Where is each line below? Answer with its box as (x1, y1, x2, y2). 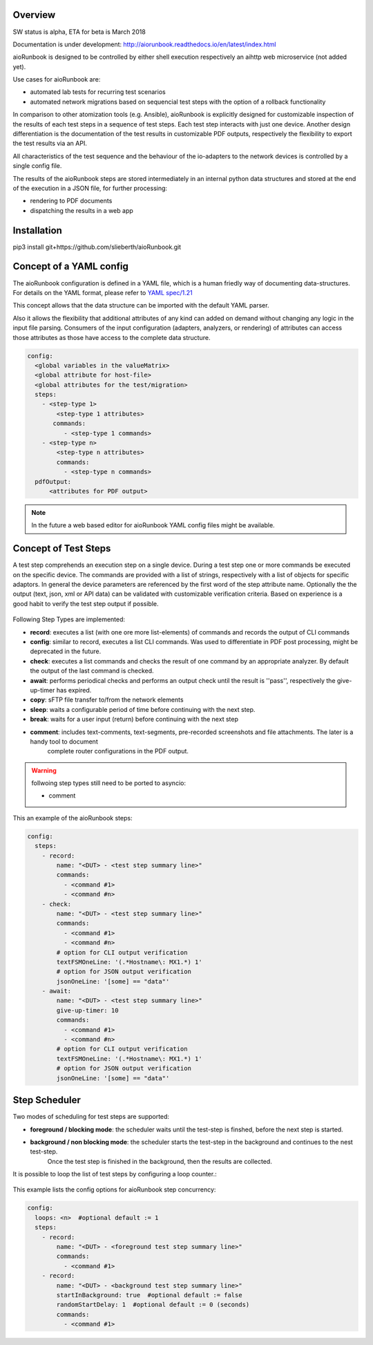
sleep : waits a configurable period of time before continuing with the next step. (30, 705, 256, 713)
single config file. (12, 162, 62, 170)
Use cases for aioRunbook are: (12, 75, 101, 84)
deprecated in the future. (30, 647, 102, 656)
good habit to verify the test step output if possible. (12, 599, 159, 608)
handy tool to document (30, 737, 98, 746)
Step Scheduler (12, 1094, 81, 1106)
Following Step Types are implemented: (12, 615, 126, 623)
